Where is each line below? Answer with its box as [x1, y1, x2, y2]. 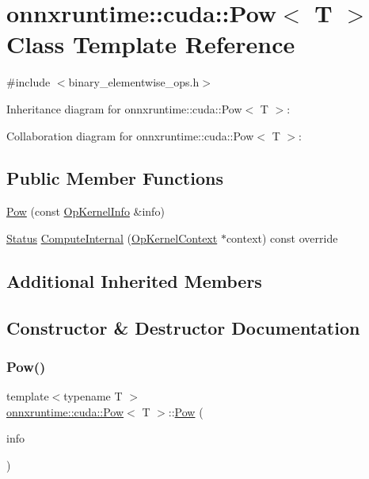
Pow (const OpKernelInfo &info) [6, 203, 165, 220]
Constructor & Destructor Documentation [6, 315, 360, 339]
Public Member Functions [6, 166, 223, 190]
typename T [63, 388, 123, 404]
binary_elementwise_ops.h [68, 74, 200, 90]
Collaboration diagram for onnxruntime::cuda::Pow [6, 127, 254, 144]
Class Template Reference [6, 28, 295, 60]
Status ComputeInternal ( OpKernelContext [6, 229, 218, 246]
